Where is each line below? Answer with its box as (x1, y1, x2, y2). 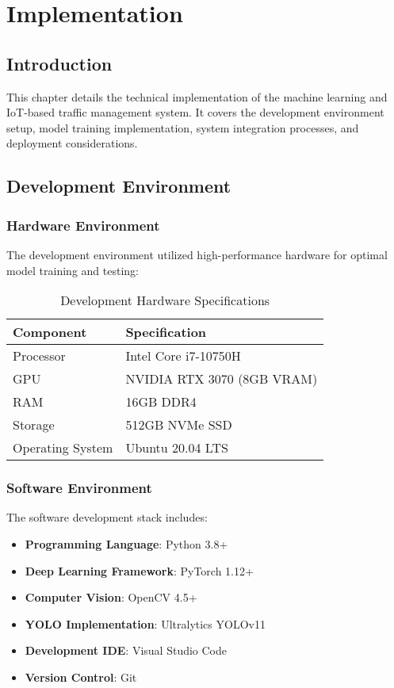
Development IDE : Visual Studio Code (25, 642, 228, 659)
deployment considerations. (6, 135, 138, 151)
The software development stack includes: (6, 509, 208, 526)
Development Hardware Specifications (60, 291, 270, 310)
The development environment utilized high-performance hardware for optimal (6, 246, 388, 262)
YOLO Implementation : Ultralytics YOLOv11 (25, 615, 266, 632)
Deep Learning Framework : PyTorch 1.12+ (25, 562, 254, 579)
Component (13, 323, 87, 342)
